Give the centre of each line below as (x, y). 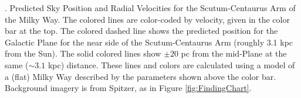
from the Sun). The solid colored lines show (83, 53)
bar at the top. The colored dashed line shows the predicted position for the (141, 31)
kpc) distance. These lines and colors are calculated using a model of (171, 64)
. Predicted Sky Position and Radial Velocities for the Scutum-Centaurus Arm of (150, 8)
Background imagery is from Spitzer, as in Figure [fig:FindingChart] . (128, 88)
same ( (17, 64)
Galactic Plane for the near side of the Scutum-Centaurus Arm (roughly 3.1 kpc (149, 42)
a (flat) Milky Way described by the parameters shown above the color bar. (141, 76)
